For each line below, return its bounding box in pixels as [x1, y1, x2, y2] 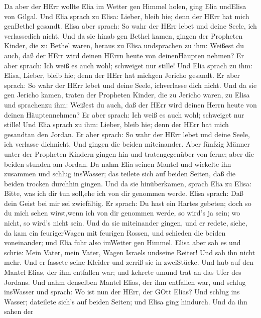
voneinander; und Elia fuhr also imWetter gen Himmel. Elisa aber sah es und [4, 237, 241, 248]
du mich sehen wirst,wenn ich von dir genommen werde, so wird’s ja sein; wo [4, 207, 240, 218]
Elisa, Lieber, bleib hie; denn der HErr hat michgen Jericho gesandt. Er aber [4, 70, 240, 80]
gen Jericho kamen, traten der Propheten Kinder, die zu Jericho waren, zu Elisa [4, 89, 250, 100]
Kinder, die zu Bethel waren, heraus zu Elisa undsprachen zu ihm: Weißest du [4, 40, 244, 51]
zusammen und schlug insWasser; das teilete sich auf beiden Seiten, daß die [4, 168, 236, 179]
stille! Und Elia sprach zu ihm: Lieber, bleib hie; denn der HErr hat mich [4, 119, 229, 130]
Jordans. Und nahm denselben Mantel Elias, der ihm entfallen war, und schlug [4, 276, 246, 287]
